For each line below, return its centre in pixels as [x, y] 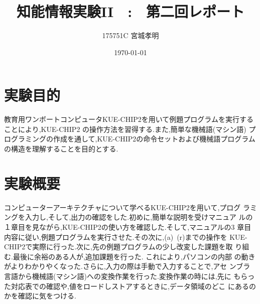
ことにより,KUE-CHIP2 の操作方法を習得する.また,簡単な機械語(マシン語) [125, 129]
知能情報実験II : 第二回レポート [131, 11]
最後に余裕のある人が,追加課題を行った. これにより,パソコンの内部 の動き [134, 256]
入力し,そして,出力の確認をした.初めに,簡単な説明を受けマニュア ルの [139, 217]
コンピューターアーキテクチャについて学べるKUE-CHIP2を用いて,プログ [122, 207]
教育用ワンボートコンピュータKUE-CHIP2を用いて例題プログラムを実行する [129, 119]
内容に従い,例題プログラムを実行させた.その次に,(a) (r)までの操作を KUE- [126, 237]
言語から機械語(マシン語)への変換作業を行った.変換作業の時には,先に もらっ [129, 276]
